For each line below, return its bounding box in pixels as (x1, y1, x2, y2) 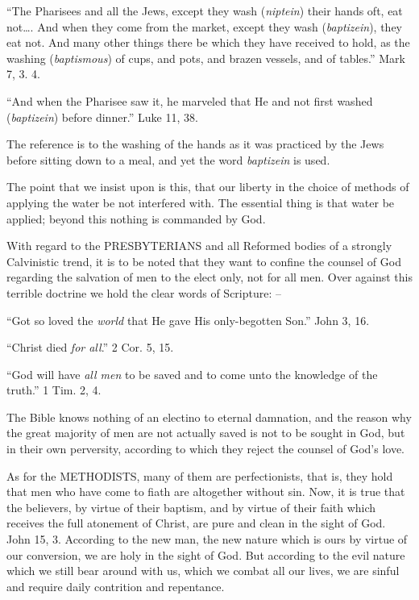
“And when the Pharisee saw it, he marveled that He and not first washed (6, 92, 373, 109)
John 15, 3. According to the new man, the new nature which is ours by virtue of (6, 531, 408, 548)
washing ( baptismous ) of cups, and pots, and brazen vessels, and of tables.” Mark (6, 49, 405, 66)
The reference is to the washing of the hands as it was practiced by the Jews (6, 135, 384, 152)
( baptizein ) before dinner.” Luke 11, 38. (6, 108, 198, 125)
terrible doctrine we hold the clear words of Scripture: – (6, 284, 282, 301)
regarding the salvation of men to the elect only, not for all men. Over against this (6, 269, 413, 285)
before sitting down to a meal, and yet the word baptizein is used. (6, 151, 330, 168)
